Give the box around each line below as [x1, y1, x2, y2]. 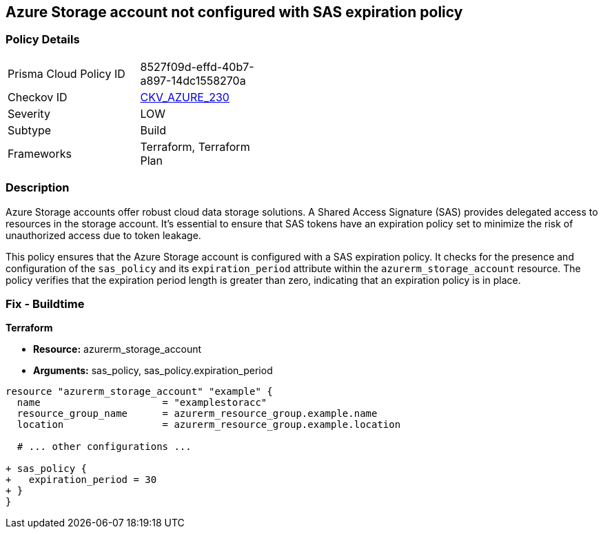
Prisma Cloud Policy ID [8, 66, 125, 81]
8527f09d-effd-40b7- [140, 59, 254, 74]
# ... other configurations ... [17, 441, 192, 453]
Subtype [8, 123, 52, 137]
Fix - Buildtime [6, 296, 85, 311]
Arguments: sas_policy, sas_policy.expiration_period [33, 364, 273, 377]
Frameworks [8, 146, 72, 161]
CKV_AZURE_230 [140, 90, 229, 104]
